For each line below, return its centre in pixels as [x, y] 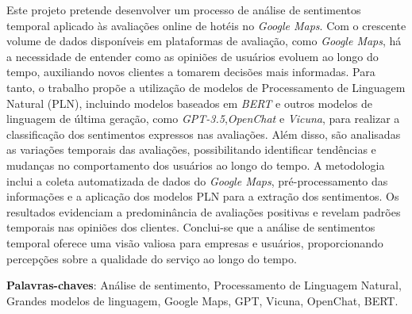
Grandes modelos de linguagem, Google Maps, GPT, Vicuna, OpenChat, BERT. [202, 300]
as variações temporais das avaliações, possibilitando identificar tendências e [191, 149]
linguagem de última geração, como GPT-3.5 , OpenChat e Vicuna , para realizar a [203, 119]
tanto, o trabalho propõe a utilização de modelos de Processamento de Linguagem [206, 87]
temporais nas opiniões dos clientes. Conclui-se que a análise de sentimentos [191, 227]
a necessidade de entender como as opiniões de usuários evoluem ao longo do [193, 56]
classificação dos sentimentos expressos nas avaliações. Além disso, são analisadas [204, 134]
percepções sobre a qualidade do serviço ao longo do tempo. [152, 258]
